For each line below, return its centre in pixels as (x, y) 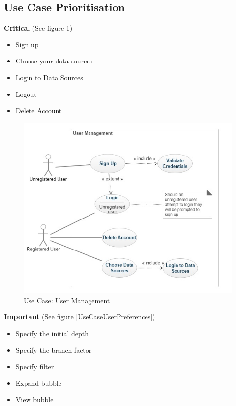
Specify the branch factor (54, 350)
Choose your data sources (54, 61)
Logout (26, 94)
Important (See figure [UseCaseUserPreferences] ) (80, 317)
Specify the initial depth (52, 333)
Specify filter (35, 366)
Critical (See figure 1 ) (38, 28)
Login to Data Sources (49, 77)
